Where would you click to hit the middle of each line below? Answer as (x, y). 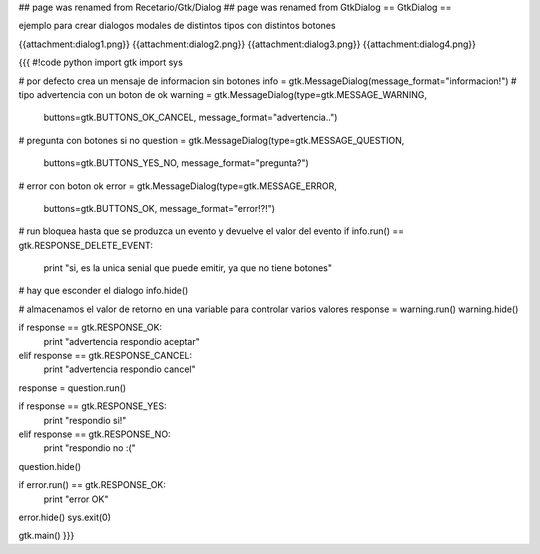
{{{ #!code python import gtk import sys (101, 62)
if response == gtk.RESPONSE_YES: (92, 406)
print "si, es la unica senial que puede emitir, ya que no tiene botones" (187, 268)
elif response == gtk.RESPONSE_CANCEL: (105, 356)
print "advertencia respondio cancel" (119, 369)
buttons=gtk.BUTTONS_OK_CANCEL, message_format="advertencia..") (190, 117)
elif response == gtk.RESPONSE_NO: (94, 434)
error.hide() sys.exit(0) (65, 517)
